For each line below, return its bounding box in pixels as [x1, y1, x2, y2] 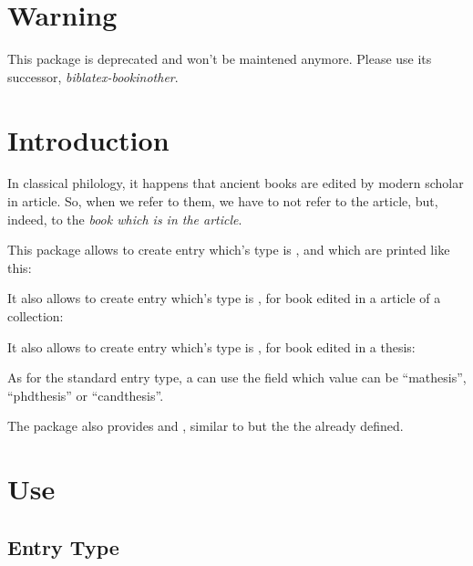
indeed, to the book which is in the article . [7, 209, 242, 228]
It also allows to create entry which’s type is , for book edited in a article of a [7, 288, 441, 308]
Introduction [7, 121, 170, 158]
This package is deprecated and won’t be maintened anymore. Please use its [7, 49, 432, 68]
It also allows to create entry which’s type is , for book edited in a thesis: [7, 337, 416, 356]
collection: [7, 307, 64, 325]
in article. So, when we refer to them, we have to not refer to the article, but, [7, 192, 438, 211]
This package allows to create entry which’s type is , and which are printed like [7, 240, 450, 259]
